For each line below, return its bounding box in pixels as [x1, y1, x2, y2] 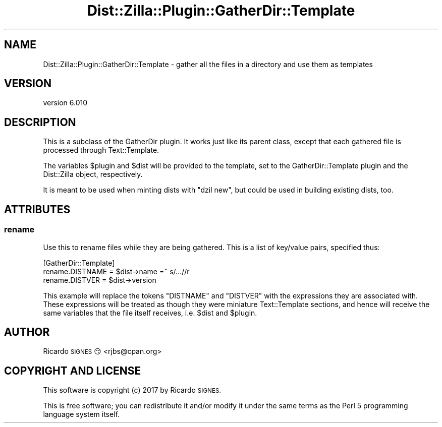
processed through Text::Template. [43, 146, 159, 155]
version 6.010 [43, 98, 88, 107]
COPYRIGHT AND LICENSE [4, 364, 141, 377]
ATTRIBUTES [4, 203, 71, 216]
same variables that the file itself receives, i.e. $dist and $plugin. [43, 308, 257, 317]
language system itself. [43, 410, 120, 419]
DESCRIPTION [4, 115, 76, 129]
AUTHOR [4, 325, 50, 338]
